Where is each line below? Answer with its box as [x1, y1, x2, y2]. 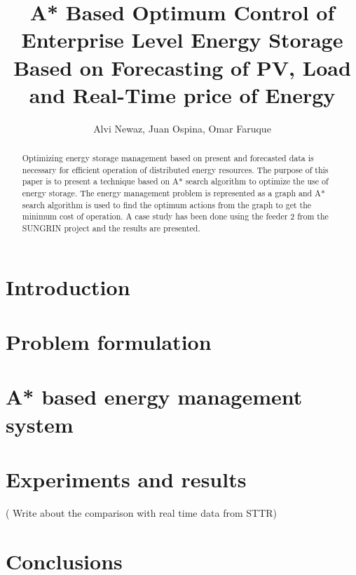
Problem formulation [6, 327, 212, 356]
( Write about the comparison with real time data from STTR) [6, 505, 277, 520]
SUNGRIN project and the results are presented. [22, 222, 200, 234]
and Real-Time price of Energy [29, 80, 336, 109]
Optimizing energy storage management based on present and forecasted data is [22, 152, 314, 164]
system [6, 410, 74, 438]
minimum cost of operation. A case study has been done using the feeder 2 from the [22, 210, 329, 222]
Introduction [6, 272, 130, 301]
